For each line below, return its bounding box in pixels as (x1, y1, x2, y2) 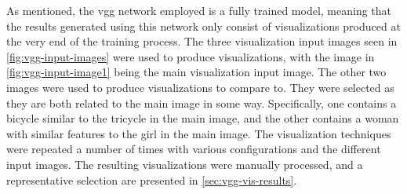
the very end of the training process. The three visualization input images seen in (6, 33, 398, 49)
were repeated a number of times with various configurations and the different (6, 141, 381, 157)
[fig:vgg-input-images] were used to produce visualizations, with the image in (6, 48, 375, 64)
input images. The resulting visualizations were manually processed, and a (6, 156, 363, 172)
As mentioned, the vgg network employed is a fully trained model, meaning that (6, 2, 392, 18)
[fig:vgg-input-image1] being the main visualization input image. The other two (6, 64, 387, 80)
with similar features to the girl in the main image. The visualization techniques (6, 125, 391, 141)
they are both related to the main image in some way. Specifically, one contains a (6, 94, 397, 111)
